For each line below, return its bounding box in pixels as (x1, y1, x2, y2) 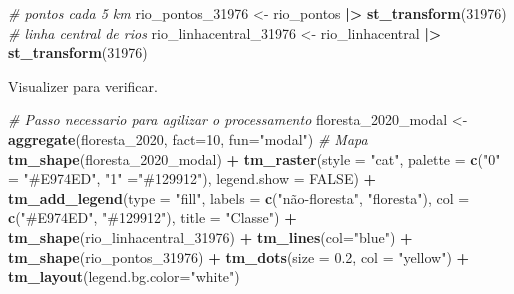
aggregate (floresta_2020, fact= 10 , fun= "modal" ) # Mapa (8, 128, 368, 149)
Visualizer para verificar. (8, 75, 158, 96)
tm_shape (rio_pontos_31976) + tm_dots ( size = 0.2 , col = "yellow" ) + (8, 246, 470, 267)
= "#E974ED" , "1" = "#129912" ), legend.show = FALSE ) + (8, 168, 377, 189)
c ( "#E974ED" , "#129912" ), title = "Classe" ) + (8, 207, 297, 228)
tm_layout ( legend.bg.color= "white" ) (8, 266, 240, 287)
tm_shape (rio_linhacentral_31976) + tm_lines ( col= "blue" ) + (8, 226, 413, 247)
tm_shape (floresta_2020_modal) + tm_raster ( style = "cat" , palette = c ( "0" (8, 148, 501, 169)
